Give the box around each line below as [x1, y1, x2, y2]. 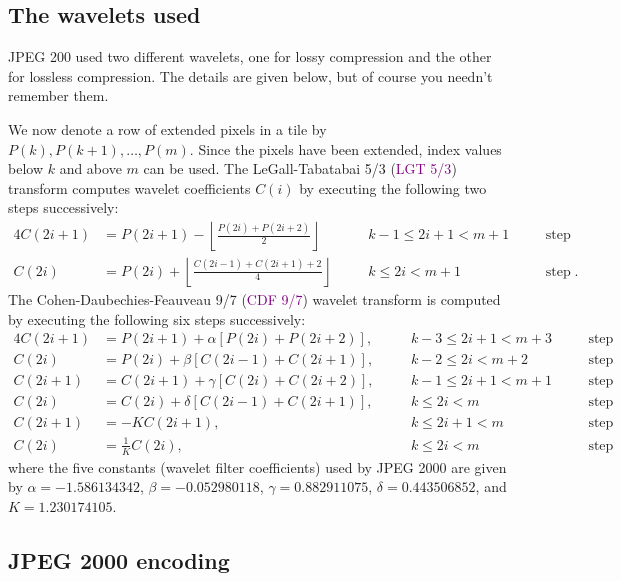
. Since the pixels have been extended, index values [189, 138, 502, 159]
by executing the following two [299, 177, 487, 198]
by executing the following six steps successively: [8, 308, 306, 329]
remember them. [8, 85, 109, 106]
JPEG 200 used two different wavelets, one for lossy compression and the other [8, 46, 492, 67]
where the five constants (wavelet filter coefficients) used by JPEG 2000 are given [8, 456, 507, 477]
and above [59, 158, 122, 179]
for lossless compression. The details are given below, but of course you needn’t [8, 65, 493, 86]
